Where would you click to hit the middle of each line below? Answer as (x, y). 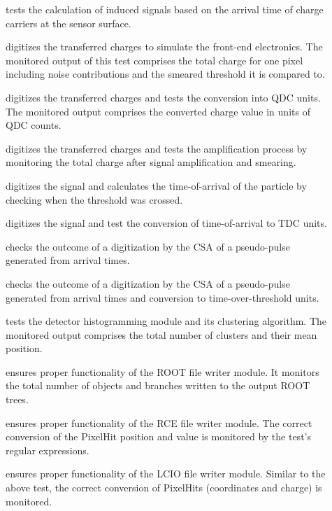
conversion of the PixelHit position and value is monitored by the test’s (158, 436)
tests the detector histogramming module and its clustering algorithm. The (166, 321)
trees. (17, 399)
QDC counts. (34, 125)
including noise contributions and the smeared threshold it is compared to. (165, 74)
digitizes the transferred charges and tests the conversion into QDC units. (163, 97)
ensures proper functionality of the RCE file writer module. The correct (159, 422)
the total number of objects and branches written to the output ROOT (158, 385)
